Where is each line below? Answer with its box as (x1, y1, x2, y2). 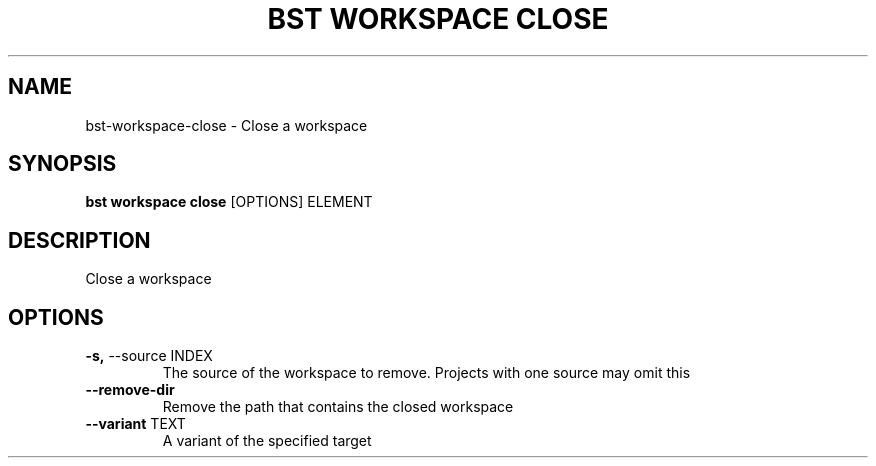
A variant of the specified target (162, 432, 372, 450)
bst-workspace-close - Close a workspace (85, 116, 368, 134)
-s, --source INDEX (85, 347, 213, 365)
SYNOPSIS (8, 151, 117, 177)
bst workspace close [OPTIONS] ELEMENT (85, 193, 373, 211)
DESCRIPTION (8, 227, 151, 253)
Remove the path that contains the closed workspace (162, 398, 514, 416)
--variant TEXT (85, 415, 186, 433)
